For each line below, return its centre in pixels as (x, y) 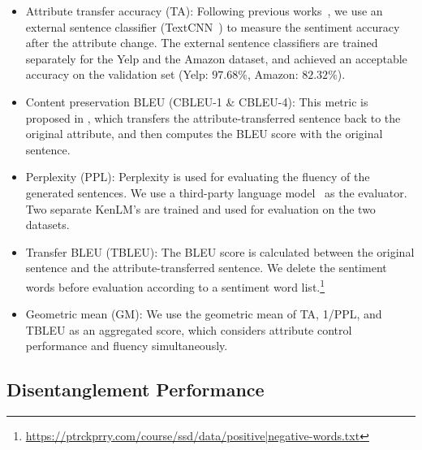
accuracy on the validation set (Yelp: (117, 74)
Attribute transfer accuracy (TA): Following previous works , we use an (204, 11)
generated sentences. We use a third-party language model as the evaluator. (216, 192)
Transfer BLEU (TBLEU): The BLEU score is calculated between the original (220, 251)
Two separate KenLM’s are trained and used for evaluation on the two (200, 208)
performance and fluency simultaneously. (127, 346)
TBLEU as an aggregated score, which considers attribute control (189, 329)
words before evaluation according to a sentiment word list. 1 (175, 285)
